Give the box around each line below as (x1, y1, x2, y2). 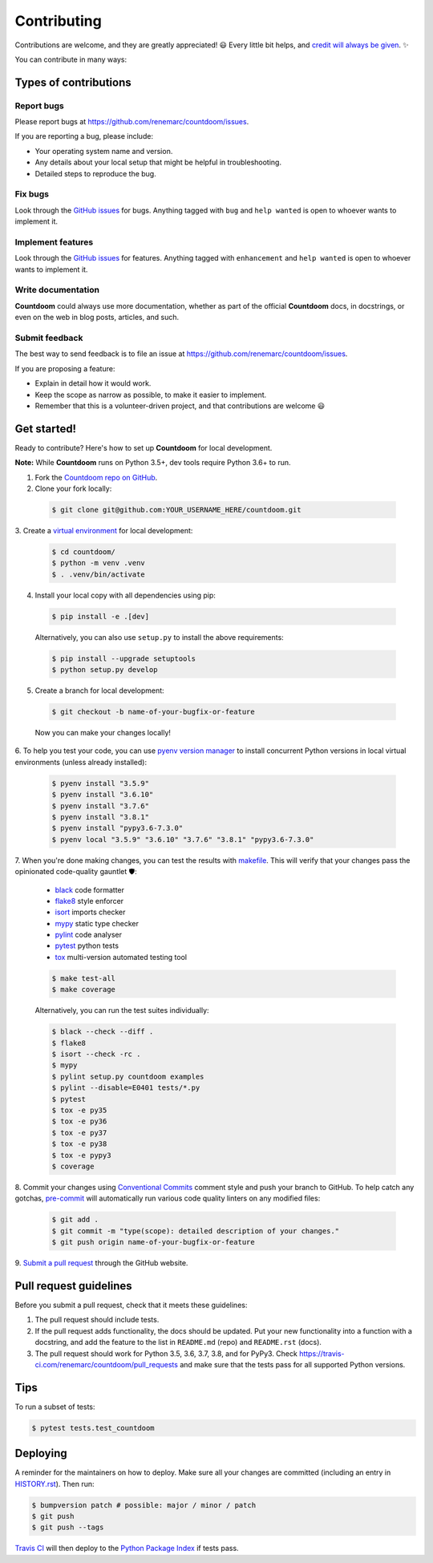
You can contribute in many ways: (14, 55, 127, 64)
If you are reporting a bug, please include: (14, 132, 154, 141)
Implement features (14, 237, 94, 248)
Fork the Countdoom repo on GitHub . (34, 472, 158, 482)
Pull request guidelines (14, 1279, 132, 1293)
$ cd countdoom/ (51, 547, 116, 557)
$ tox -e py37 (51, 1128, 107, 1137)
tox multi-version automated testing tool (55, 952, 188, 962)
